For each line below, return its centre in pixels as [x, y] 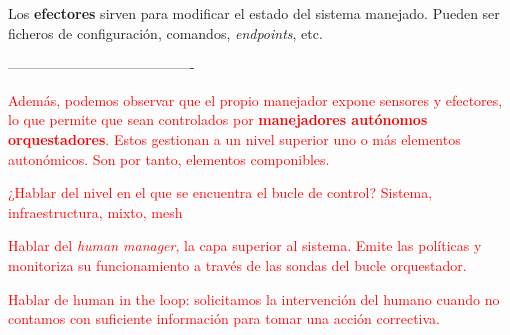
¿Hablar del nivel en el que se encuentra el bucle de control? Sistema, [220, 192]
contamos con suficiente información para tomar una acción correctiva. [224, 318]
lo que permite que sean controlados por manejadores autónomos [218, 119]
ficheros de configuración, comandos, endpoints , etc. [165, 32]
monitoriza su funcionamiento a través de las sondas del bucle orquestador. [237, 264]
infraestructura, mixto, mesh [95, 211]
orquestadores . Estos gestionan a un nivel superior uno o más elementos [234, 138]
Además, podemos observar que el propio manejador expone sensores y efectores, [255, 99]
